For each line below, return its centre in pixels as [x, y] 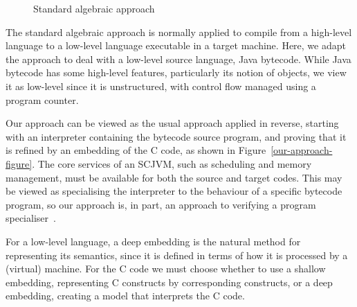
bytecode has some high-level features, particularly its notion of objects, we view [176, 72]
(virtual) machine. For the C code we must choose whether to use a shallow [166, 269]
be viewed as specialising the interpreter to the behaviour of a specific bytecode [174, 191]
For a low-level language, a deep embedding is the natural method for [153, 241]
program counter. [42, 99]
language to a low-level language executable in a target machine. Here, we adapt [176, 45]
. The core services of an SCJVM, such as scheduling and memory [172, 163]
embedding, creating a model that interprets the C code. [125, 296]
